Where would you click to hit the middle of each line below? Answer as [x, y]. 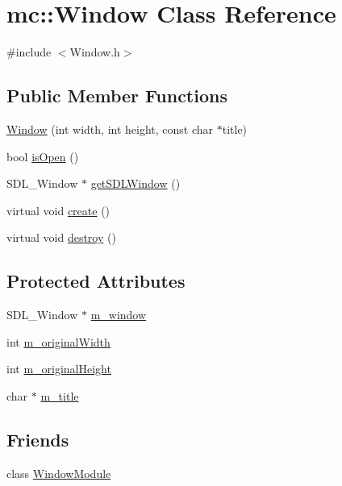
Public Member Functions [117, 96]
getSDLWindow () [136, 183]
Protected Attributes [96, 281]
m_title [60, 395]
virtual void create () [58, 210]
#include [29, 52]
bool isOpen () [43, 156]
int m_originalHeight [59, 369]
